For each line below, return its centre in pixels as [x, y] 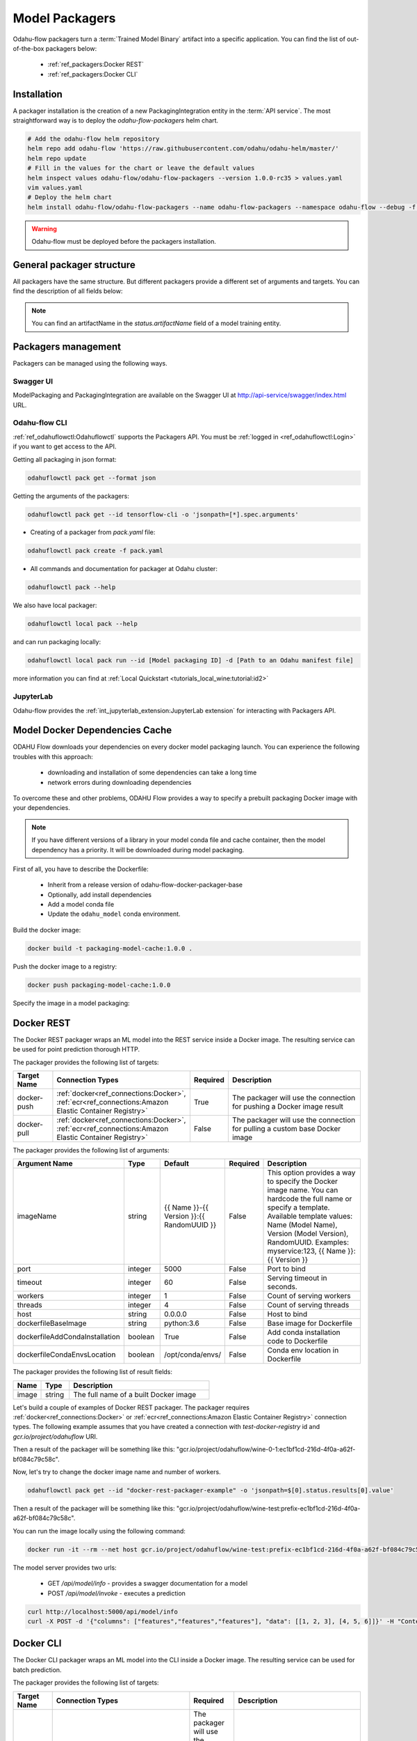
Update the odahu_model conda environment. [114, 914]
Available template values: [310, 1217]
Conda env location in [303, 1350]
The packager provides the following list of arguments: [91, 1150]
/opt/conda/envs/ [193, 1354]
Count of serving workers [309, 1296]
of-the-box [28, 48]
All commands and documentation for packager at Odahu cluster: [124, 569]
